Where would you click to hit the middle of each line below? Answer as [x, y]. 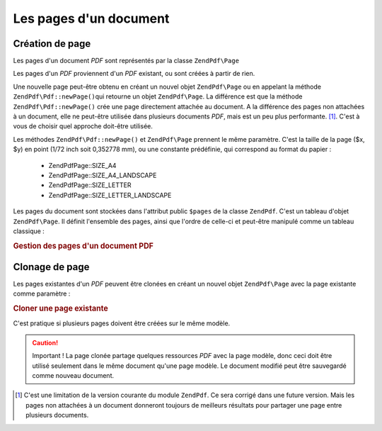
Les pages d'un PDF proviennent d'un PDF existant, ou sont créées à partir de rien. [134, 74]
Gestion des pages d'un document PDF [83, 246]
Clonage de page [51, 267]
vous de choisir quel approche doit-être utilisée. [83, 126]
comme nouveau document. [73, 376]
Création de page [52, 44]
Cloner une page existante [61, 308]
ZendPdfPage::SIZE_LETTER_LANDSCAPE [110, 195]
